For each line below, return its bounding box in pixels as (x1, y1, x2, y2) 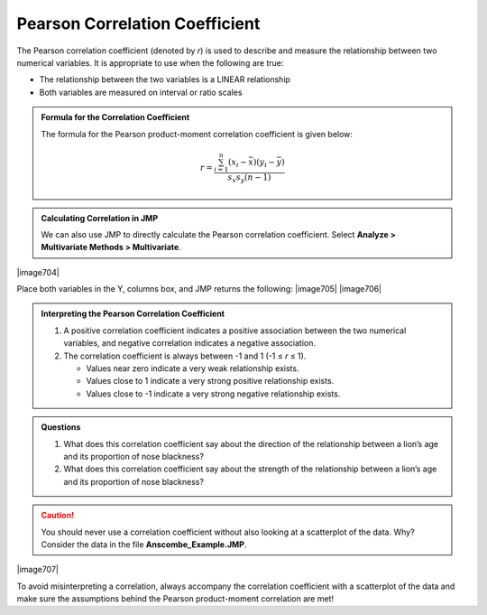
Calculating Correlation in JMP (41, 212, 158, 223)
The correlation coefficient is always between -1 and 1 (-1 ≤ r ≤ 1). (63, 350, 307, 361)
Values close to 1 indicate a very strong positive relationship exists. (86, 376, 335, 387)
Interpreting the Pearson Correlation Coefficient (41, 308, 225, 320)
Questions (41, 422, 81, 433)
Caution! (41, 510, 75, 521)
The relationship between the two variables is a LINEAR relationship (39, 74, 290, 85)
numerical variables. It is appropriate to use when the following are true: (16, 57, 284, 68)
